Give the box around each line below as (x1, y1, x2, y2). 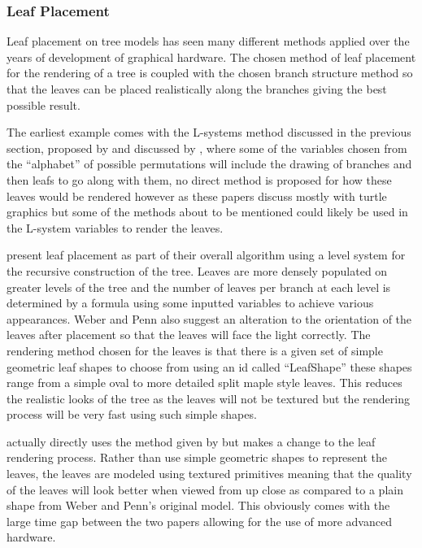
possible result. (7, 96, 80, 113)
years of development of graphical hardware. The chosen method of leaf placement (7, 48, 416, 65)
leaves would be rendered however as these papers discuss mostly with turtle (7, 187, 387, 204)
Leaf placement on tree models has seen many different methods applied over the (7, 33, 410, 50)
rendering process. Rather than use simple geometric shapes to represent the (7, 449, 388, 466)
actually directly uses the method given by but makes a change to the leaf (7, 433, 376, 450)
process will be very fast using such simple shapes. (7, 406, 257, 423)
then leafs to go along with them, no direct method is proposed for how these (7, 171, 392, 188)
